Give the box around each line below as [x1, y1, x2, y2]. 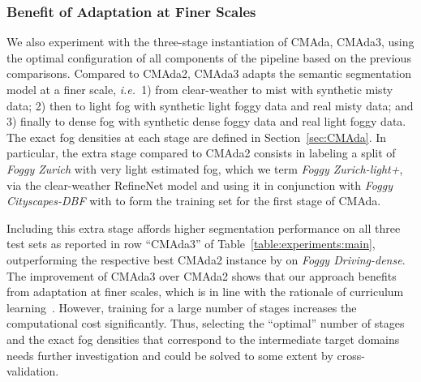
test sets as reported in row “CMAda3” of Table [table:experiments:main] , [6, 235, 376, 252]
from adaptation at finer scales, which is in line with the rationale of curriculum [6, 283, 404, 300]
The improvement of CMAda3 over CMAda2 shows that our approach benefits [6, 267, 397, 284]
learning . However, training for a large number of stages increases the [6, 298, 357, 315]
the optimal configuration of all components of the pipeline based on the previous [6, 49, 411, 66]
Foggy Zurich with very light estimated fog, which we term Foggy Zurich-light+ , [6, 160, 403, 177]
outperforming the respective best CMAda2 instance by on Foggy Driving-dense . [6, 251, 406, 268]
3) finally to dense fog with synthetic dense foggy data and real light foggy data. [6, 113, 406, 130]
